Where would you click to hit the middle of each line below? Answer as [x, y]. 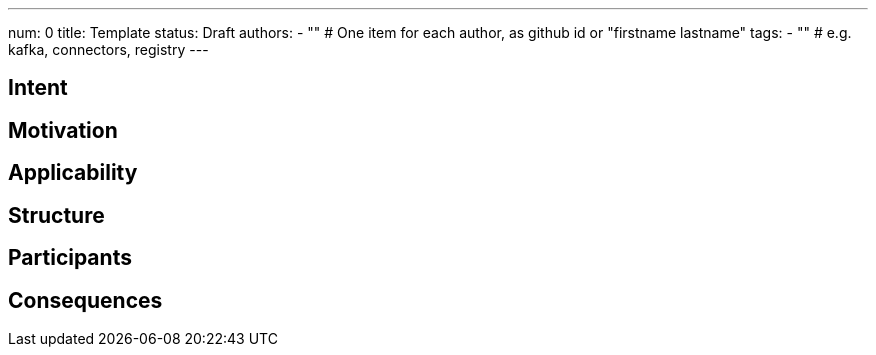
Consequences [85, 300]
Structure [56, 215]
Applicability [73, 173]
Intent [38, 88]
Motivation [63, 130]
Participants [70, 258]
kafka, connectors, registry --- [108, 49]
